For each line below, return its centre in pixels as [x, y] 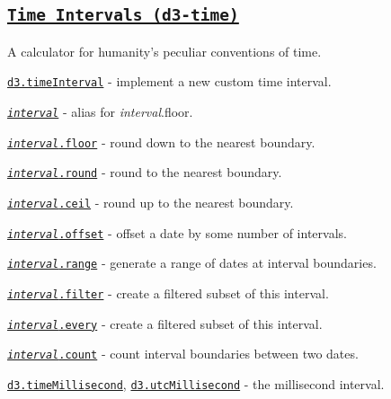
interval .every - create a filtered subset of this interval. [165, 323]
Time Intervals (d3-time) [123, 15]
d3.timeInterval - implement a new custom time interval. [169, 81]
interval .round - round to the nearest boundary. [145, 172]
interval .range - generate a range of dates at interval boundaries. [192, 263]
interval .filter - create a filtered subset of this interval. [168, 293]
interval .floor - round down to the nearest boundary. [161, 142]
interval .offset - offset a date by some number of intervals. [177, 232]
